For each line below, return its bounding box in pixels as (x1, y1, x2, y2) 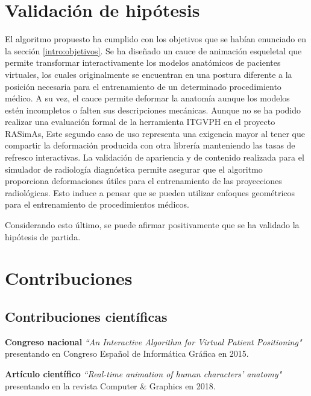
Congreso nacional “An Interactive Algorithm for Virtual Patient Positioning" (5, 335, 302, 348)
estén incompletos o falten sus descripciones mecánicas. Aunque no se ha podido (5, 103, 301, 116)
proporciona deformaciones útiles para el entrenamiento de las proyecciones (5, 174, 282, 187)
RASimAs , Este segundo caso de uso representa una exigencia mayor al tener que (5, 127, 305, 139)
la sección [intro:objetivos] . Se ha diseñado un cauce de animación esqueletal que (5, 44, 302, 57)
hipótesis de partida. (5, 230, 81, 243)
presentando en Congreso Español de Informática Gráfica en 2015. (5, 347, 249, 360)
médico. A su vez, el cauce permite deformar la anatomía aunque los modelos (5, 92, 290, 104)
